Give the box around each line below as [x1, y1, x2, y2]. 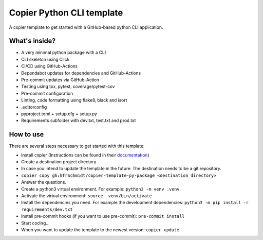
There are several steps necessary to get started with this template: [9, 143, 145, 149]
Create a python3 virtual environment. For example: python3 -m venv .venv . [21, 186, 181, 192]
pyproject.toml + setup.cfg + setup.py [21, 111, 97, 117]
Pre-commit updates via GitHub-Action [21, 77, 99, 83]
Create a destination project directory [21, 159, 96, 165]
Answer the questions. [21, 179, 67, 185]
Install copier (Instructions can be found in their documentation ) [21, 152, 150, 158]
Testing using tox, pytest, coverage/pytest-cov [21, 84, 115, 89]
